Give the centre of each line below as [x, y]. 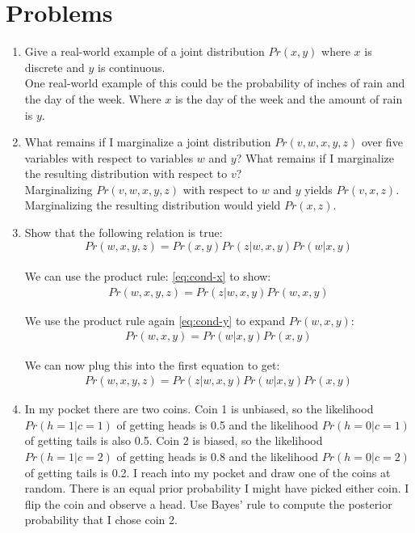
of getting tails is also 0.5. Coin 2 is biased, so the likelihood [174, 440]
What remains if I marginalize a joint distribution [148, 142]
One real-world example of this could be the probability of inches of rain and [215, 83]
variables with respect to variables [109, 157]
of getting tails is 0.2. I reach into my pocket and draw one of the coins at [207, 472]
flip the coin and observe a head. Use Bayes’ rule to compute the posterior [208, 503]
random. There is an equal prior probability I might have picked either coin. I [217, 488]
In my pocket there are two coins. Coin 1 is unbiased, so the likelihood [199, 409]
